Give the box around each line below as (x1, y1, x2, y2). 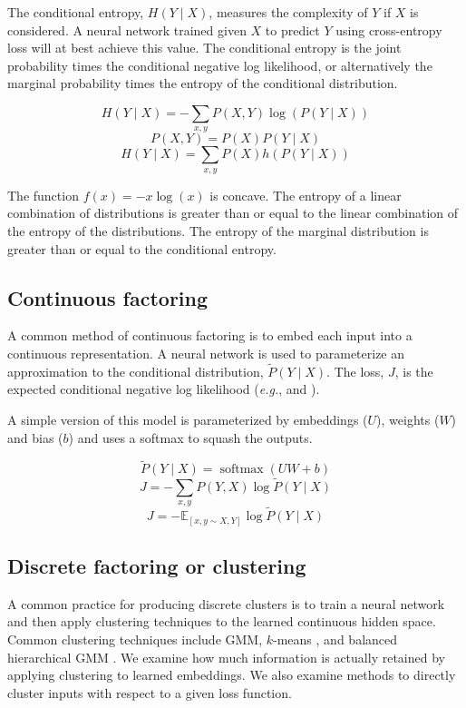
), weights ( (376, 409, 440, 428)
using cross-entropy (335, 20, 442, 39)
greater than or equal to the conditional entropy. (7, 239, 277, 258)
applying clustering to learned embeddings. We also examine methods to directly (7, 665, 456, 684)
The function (7, 185, 79, 204)
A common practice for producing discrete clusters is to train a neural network (7, 594, 445, 613)
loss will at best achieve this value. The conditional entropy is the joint (7, 38, 402, 57)
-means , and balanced (273, 630, 398, 649)
